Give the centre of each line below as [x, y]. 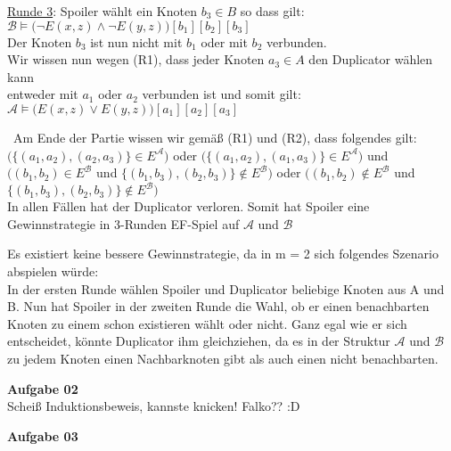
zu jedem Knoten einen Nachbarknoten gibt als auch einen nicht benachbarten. [223, 358]
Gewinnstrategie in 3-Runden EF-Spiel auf [123, 223]
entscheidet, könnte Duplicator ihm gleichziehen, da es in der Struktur [199, 341]
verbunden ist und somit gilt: [221, 94]
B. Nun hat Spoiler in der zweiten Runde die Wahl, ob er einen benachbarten [218, 306]
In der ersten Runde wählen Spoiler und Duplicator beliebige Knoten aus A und [226, 288]
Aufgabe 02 [43, 388]
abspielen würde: [53, 271]
